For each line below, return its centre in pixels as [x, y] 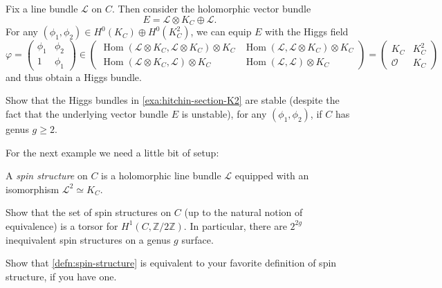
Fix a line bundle [42, 8]
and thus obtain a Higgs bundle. [74, 76]
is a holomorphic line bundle [161, 175]
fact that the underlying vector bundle [87, 113]
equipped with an [272, 175]
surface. [197, 239]
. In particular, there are [235, 225]
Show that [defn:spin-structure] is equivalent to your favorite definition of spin [171, 263]
